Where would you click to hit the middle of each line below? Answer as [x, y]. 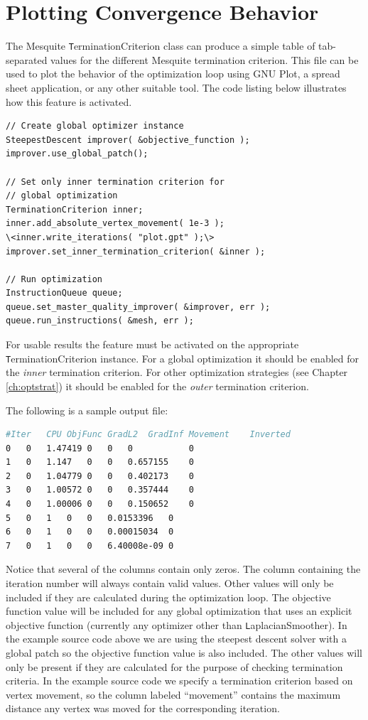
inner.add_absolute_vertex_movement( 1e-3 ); [115, 224]
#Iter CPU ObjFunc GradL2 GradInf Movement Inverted [148, 435]
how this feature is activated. [69, 101]
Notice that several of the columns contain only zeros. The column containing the [183, 569]
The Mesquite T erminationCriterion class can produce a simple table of [161, 46]
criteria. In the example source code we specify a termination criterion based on [179, 681]
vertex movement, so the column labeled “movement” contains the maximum [173, 694]
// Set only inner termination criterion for [115, 182]
